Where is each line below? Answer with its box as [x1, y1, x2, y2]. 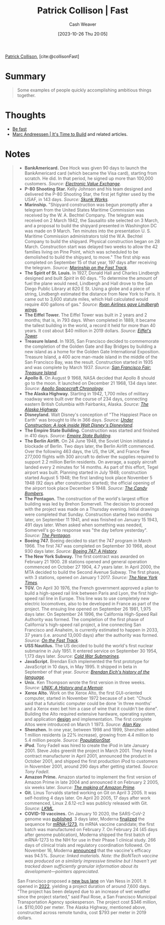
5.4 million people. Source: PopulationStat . [24, 737, 112, 743]
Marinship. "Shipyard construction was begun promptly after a [24, 202, 153, 208]
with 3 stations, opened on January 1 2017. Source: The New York [24, 574, 158, 580]
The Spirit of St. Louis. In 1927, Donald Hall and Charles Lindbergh [24, 270, 160, 276]
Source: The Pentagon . [24, 532, 72, 538]
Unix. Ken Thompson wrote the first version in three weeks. [24, 679, 146, 685]
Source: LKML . [24, 805, 55, 811]
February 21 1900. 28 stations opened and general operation [24, 558, 147, 564]
